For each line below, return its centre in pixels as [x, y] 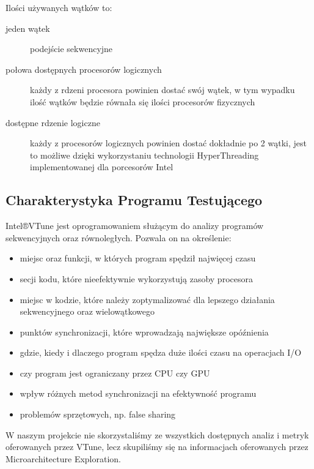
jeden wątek [28, 28]
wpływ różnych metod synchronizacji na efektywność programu [138, 393]
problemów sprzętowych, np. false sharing [98, 414]
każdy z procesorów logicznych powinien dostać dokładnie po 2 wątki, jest [168, 143]
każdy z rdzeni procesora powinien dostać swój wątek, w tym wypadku [162, 90]
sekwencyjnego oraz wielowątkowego [87, 311]
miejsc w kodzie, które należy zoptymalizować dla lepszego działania [147, 299]
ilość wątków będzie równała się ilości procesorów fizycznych [143, 101]
